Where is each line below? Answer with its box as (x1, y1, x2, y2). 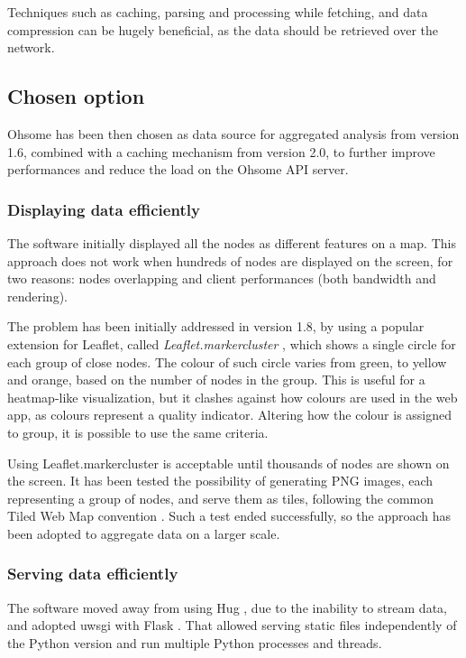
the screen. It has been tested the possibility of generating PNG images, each (7, 471, 434, 490)
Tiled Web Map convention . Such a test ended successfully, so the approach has (7, 506, 452, 525)
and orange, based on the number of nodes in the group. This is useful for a (7, 370, 425, 389)
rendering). (7, 286, 68, 305)
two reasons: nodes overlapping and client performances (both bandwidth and (7, 269, 436, 288)
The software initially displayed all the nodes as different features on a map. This (7, 233, 456, 252)
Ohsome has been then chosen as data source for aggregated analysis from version (7, 124, 460, 143)
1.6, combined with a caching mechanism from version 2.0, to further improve (7, 142, 435, 161)
